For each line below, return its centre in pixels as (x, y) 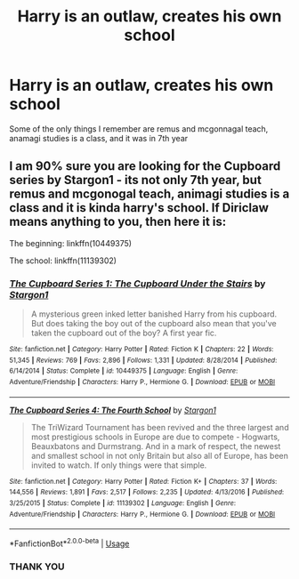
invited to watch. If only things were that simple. (119, 465)
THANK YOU (37, 567)
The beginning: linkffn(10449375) (70, 243)
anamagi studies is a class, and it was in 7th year (99, 138)
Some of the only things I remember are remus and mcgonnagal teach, (139, 129)
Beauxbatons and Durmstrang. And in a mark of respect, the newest (156, 446)
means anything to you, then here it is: (118, 222)
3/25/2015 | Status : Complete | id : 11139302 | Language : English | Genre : (123, 503)
